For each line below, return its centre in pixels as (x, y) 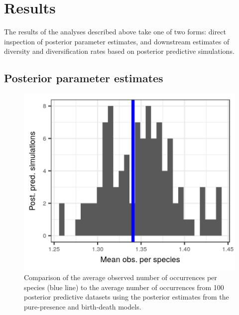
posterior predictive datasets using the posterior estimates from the (126, 297)
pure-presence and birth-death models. (83, 306)
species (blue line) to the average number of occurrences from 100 (124, 287)
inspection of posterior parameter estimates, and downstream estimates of (117, 41)
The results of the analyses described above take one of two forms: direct (115, 32)
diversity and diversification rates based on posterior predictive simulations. (119, 51)
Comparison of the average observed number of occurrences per (120, 277)
